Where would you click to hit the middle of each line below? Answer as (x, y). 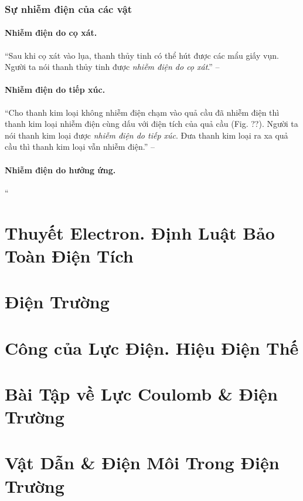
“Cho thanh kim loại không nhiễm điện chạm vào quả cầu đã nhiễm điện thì (142, 112)
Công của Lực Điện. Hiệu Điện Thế (152, 347)
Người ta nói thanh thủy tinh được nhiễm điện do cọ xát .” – (112, 67)
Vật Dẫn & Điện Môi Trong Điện (142, 463)
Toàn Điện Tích (69, 255)
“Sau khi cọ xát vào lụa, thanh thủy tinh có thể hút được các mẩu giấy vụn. (142, 55)
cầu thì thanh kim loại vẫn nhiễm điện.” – (80, 147)
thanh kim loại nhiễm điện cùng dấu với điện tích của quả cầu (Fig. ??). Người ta (151, 124)
